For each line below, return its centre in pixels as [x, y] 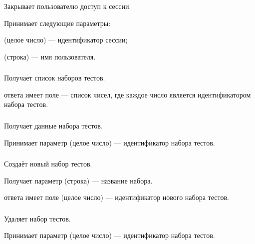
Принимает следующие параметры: [57, 23]
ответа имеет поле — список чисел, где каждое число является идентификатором [127, 94]
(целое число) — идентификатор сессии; [66, 40]
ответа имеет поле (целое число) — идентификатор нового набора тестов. [117, 197]
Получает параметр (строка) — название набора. [78, 180]
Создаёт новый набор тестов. [48, 164]
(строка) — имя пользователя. [50, 56]
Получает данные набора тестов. [53, 125]
